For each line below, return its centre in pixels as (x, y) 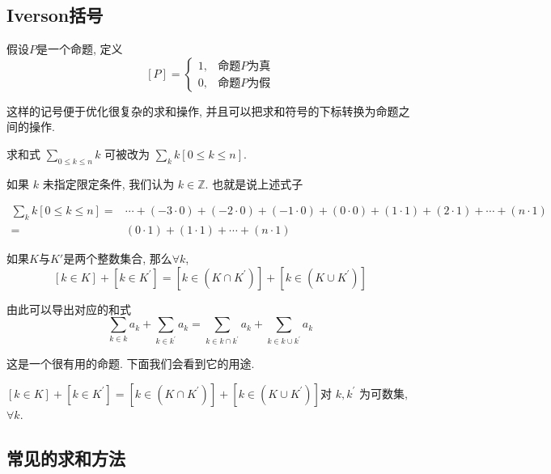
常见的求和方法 (66, 457)
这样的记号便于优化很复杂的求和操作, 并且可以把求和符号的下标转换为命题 (203, 110)
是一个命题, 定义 (80, 49)
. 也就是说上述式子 (254, 183)
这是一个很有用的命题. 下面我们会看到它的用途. (131, 364)
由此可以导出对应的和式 (69, 309)
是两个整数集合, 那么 (118, 258)
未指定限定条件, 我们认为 (108, 183)
